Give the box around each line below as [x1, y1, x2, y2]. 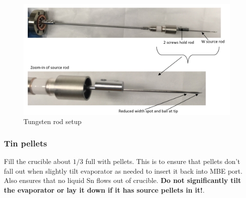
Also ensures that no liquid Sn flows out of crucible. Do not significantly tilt [4, 175, 241, 185]
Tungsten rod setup [23, 116, 82, 126]
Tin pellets [4, 137, 47, 149]
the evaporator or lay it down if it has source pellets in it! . [4, 184, 205, 195]
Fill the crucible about [4, 156, 71, 166]
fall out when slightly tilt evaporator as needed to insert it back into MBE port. [4, 165, 243, 176]
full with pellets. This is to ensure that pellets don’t [85, 156, 240, 166]
